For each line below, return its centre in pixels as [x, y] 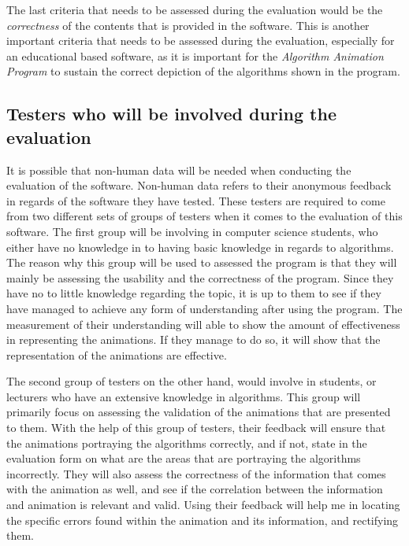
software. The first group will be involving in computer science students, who [192, 231]
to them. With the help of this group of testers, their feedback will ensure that [196, 428]
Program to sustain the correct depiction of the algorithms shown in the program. [203, 71]
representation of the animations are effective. [117, 354]
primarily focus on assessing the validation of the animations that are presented [199, 412]
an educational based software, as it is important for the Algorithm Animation [195, 55]
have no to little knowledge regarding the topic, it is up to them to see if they [194, 293]
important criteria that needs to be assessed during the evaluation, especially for [201, 41]
